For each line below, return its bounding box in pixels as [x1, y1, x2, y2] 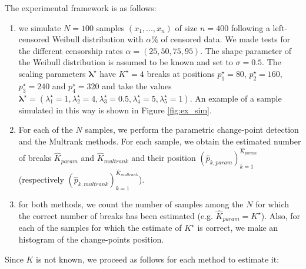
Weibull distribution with [52, 33, 144, 45]
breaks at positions [147, 67, 215, 79]
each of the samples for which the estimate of [18, 221, 182, 234]
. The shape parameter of [200, 44, 292, 56]
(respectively [18, 173, 64, 186]
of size [175, 21, 198, 33]
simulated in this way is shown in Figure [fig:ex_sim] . [18, 103, 212, 116]
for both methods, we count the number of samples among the [18, 198, 244, 210]
